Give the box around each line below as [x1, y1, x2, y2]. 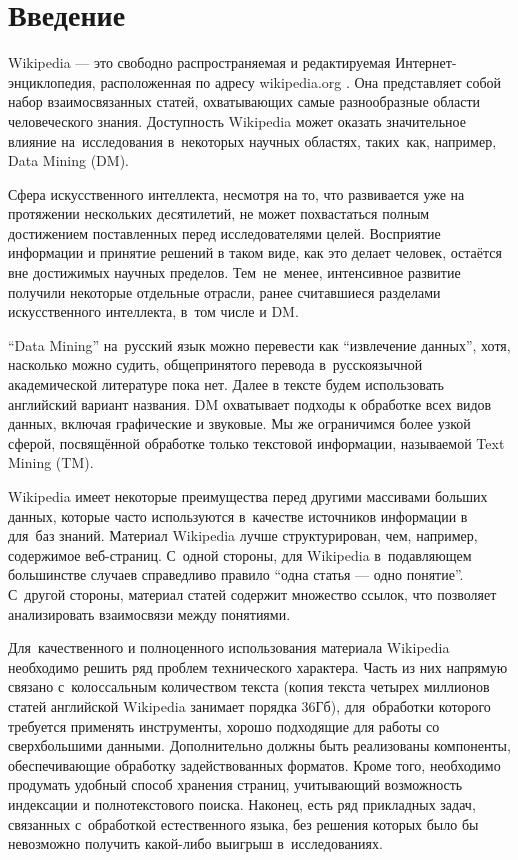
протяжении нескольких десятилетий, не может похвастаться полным [8, 203, 430, 224]
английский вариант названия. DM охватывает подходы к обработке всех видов [8, 393, 492, 414]
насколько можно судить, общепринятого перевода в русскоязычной [8, 354, 423, 375]
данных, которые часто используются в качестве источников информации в [8, 505, 468, 526]
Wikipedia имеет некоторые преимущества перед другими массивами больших [8, 486, 488, 506]
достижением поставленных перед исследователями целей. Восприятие [8, 222, 441, 243]
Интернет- [395, 52, 457, 73]
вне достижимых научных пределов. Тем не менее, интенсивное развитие [8, 262, 461, 283]
